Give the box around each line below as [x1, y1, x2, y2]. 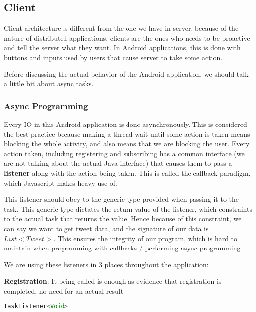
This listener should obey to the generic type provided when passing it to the [4, 194, 239, 204]
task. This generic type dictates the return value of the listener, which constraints [4, 203, 252, 214]
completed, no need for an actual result [4, 285, 124, 296]
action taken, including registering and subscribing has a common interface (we [4, 148, 245, 158]
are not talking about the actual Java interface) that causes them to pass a [4, 158, 232, 168]
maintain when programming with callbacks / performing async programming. [4, 243, 243, 253]
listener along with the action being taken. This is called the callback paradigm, [4, 167, 251, 178]
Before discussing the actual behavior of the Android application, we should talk [4, 68, 249, 79]
